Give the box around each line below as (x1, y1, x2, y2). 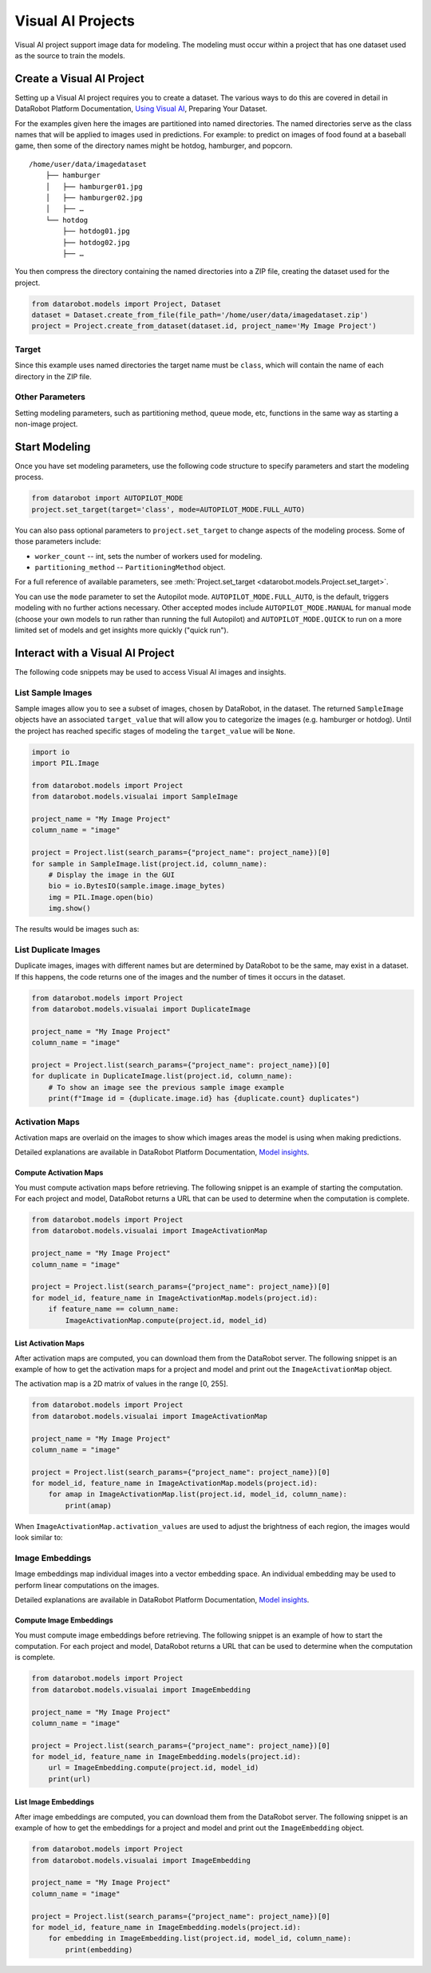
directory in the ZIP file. (14, 371, 92, 381)
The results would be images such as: (14, 925, 140, 934)
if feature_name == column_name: (48, 1305, 180, 1313)
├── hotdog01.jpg (62, 227, 131, 236)
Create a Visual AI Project (14, 72, 144, 85)
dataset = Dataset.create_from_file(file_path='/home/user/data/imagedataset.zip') (31, 311, 369, 319)
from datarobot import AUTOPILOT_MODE (31, 493, 184, 503)
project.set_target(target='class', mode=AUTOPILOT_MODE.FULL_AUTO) (31, 505, 306, 514)
